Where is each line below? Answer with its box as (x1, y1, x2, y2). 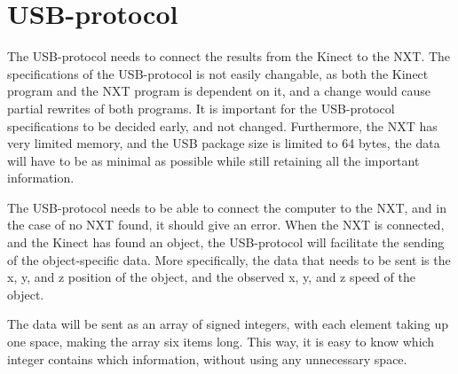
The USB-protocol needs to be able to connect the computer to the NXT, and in (7, 198, 446, 216)
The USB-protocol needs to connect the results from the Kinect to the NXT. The (7, 47, 451, 66)
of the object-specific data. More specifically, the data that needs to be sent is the (7, 250, 451, 269)
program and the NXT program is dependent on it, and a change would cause (7, 82, 431, 100)
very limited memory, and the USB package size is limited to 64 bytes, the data (7, 134, 440, 152)
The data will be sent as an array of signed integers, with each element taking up (7, 315, 448, 333)
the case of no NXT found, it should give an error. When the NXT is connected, (7, 215, 445, 234)
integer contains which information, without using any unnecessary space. (7, 349, 407, 368)
